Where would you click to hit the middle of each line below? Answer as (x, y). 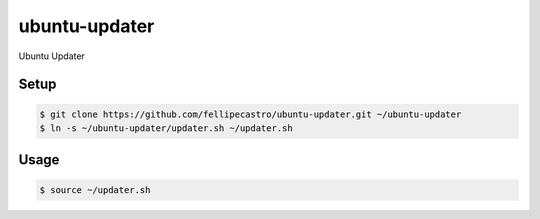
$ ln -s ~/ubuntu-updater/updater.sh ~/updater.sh (166, 128)
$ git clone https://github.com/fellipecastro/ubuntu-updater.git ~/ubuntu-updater (250, 114)
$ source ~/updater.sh (95, 189)
